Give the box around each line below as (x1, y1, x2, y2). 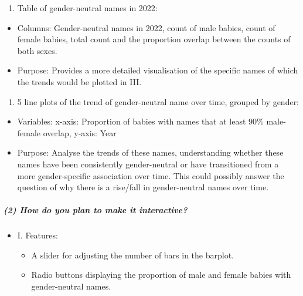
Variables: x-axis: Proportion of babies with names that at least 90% (17, 115, 264, 127)
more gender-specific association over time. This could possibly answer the (17, 169, 284, 181)
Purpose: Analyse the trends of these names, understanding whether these (17, 146, 284, 159)
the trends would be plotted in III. (17, 75, 142, 88)
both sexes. (17, 44, 57, 56)
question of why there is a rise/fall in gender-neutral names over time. (17, 181, 269, 193)
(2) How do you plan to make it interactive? (4, 204, 188, 216)
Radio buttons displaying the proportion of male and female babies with (31, 268, 291, 281)
